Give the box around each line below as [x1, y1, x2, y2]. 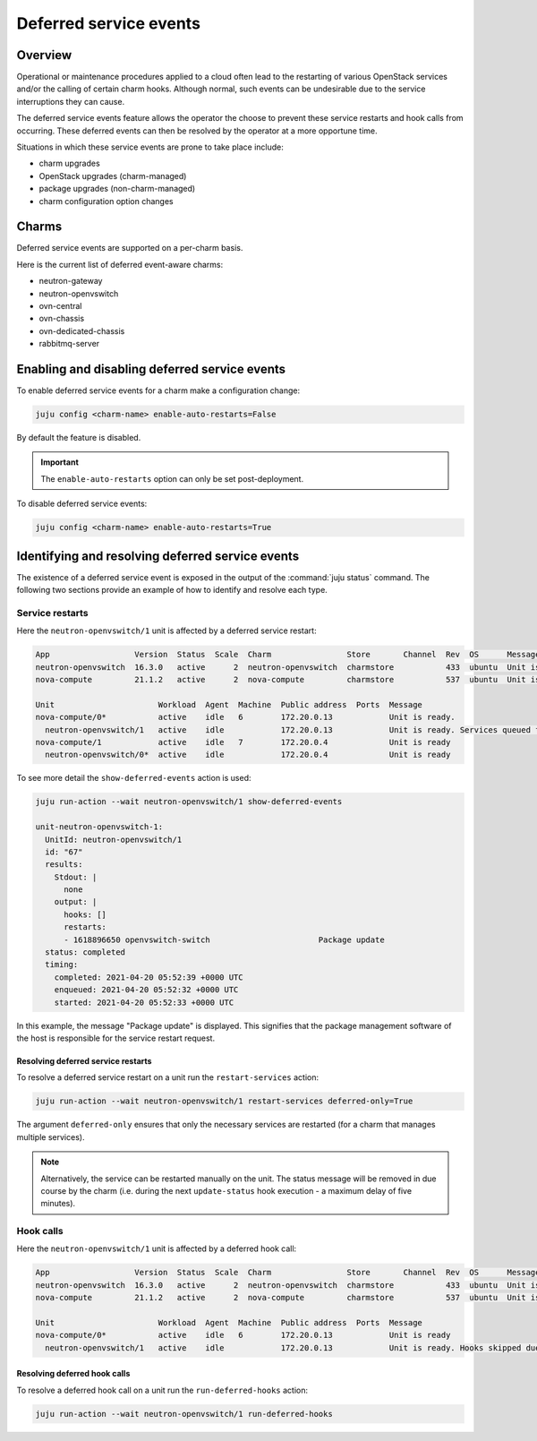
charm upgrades [38, 158, 100, 169]
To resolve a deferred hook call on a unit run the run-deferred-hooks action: [16, 1385, 309, 1395]
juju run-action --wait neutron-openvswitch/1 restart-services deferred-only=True [35, 1096, 413, 1106]
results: [45, 860, 83, 870]
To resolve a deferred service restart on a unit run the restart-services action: [16, 1072, 320, 1083]
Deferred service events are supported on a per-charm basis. [16, 243, 243, 253]
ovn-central [38, 301, 82, 312]
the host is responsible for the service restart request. [16, 1033, 215, 1043]
